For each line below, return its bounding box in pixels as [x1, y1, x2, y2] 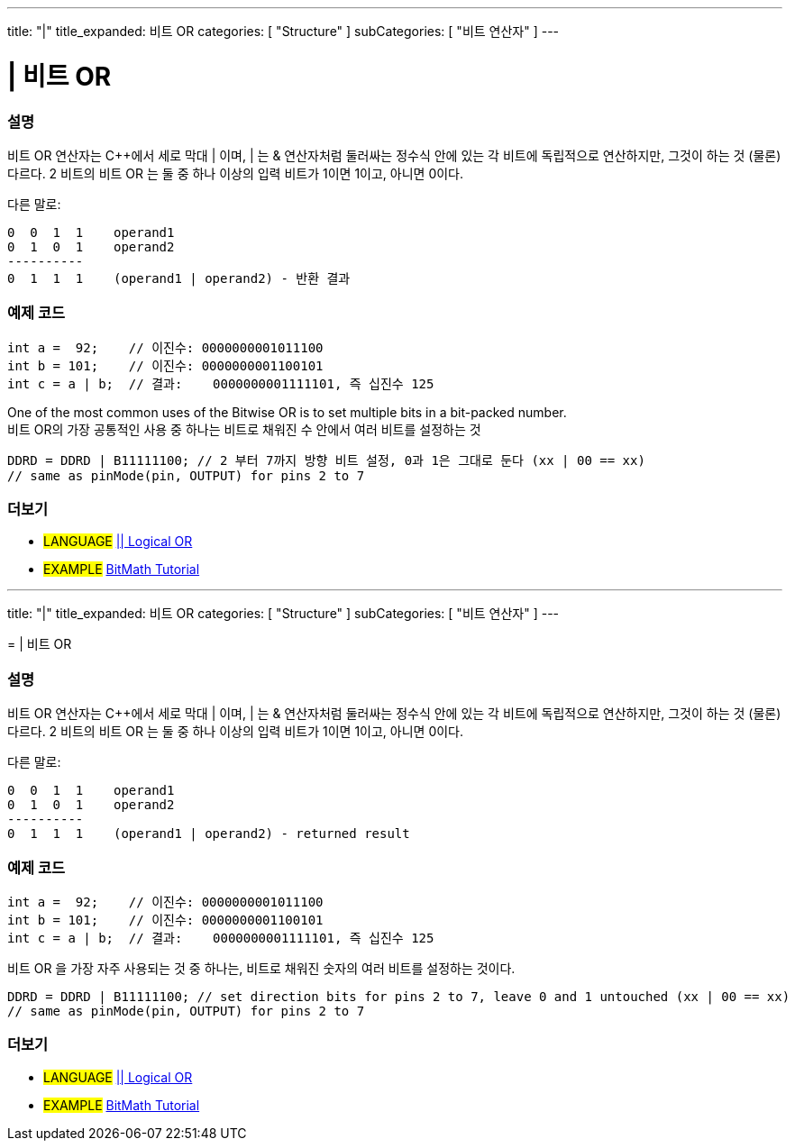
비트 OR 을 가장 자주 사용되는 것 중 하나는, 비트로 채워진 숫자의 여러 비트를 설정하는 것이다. [7, 960, 516, 976]
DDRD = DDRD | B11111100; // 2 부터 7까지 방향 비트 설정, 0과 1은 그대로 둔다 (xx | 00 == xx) [7, 452, 645, 468]
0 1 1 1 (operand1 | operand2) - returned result [7, 826, 410, 842]
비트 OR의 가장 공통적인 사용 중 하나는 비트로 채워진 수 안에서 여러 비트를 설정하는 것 [7, 421, 481, 437]
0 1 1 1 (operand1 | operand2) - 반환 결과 [7, 270, 351, 286]
